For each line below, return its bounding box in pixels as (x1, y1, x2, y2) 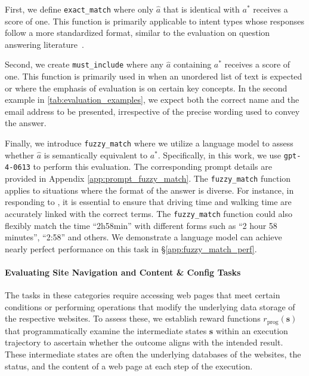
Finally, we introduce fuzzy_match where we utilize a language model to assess (5, 137, 293, 149)
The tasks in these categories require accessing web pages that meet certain (5, 289, 280, 301)
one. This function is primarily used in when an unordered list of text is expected (5, 70, 302, 82)
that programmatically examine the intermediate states (5, 324, 207, 337)
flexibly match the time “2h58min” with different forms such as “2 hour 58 (5, 219, 277, 231)
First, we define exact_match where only (5, 3, 154, 15)
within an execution (215, 324, 288, 337)
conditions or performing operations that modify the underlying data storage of (5, 300, 295, 313)
